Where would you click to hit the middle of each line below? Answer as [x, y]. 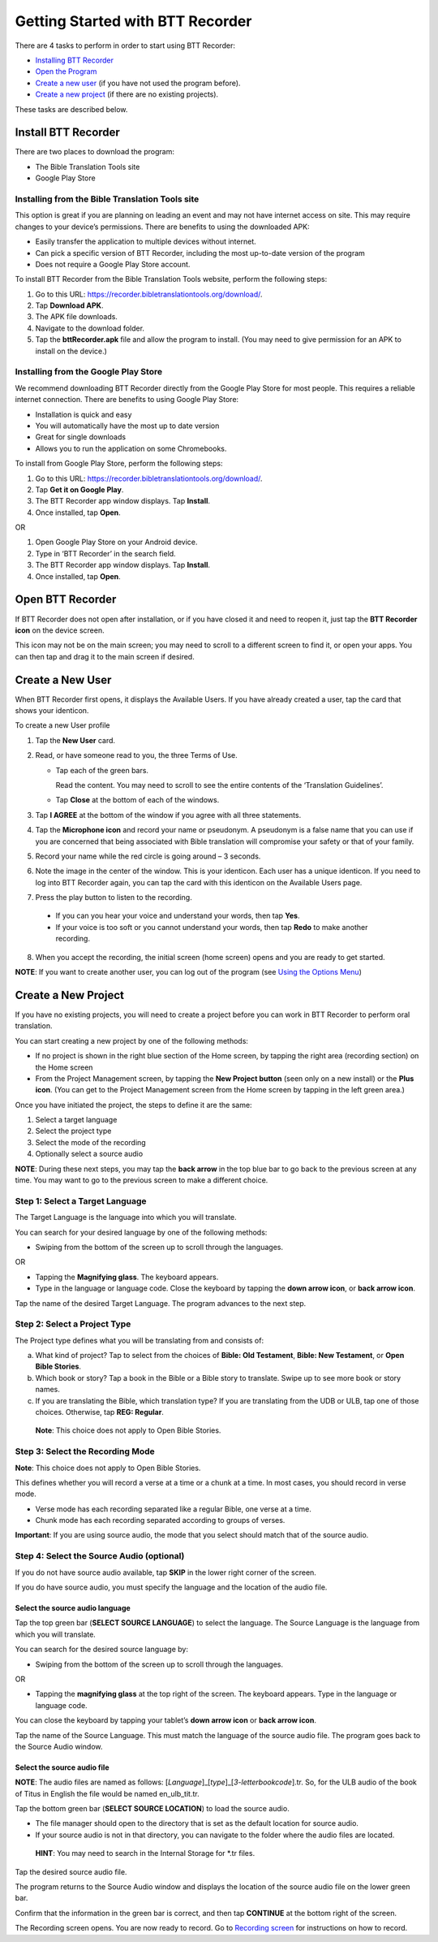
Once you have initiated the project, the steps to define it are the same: [133, 1105]
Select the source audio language [73, 1608]
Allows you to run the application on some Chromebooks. [131, 448]
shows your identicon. [52, 710]
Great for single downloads [80, 437]
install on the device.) [71, 351]
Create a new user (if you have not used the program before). [138, 83]
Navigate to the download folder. [90, 328]
